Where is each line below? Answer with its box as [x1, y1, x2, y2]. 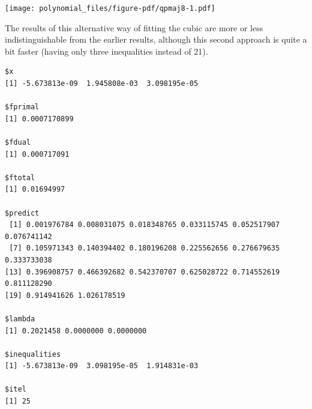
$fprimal [5, 103, 40, 112]
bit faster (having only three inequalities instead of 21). [5, 44, 208, 57]
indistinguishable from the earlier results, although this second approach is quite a [5, 33, 307, 46]
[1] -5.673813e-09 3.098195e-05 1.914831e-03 [5, 362, 199, 371]
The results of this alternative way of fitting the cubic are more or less [5, 21, 263, 34]
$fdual [5, 138, 31, 147]
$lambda [5, 314, 35, 323]
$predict [5, 208, 40, 217]
